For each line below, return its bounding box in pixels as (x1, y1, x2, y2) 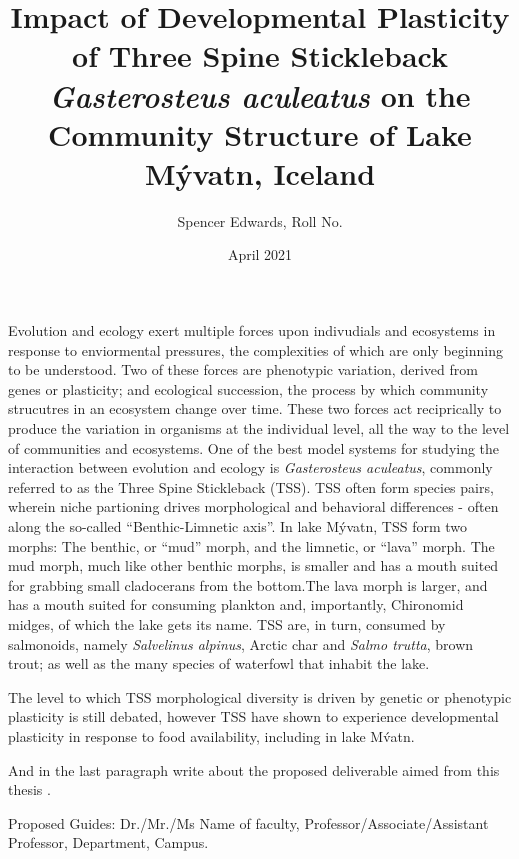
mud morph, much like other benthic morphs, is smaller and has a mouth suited (8, 555, 499, 576)
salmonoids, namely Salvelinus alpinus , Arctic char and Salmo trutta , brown (8, 633, 474, 654)
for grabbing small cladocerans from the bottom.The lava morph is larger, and (8, 574, 488, 595)
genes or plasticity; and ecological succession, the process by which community (8, 378, 489, 399)
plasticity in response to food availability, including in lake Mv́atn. (8, 725, 415, 746)
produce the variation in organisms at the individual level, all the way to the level (8, 418, 510, 439)
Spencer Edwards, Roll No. (177, 210, 343, 231)
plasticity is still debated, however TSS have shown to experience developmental (8, 706, 499, 727)
